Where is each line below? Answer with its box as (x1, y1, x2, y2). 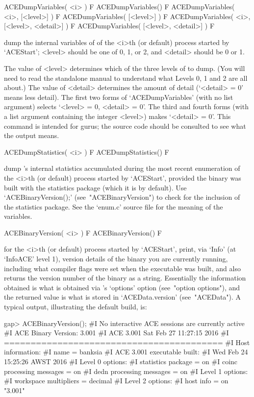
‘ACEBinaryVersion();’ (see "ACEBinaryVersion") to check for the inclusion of (4, 192, 240, 202)
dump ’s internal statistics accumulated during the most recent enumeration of (4, 163, 240, 173)
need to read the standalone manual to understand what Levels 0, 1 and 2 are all (4, 72, 248, 83)
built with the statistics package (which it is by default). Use (4, 182, 187, 192)
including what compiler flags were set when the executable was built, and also (4, 263, 241, 273)
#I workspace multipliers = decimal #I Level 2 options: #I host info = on (4, 375, 229, 386)
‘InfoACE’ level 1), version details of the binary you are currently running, (4, 254, 228, 264)
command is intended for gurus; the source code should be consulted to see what (4, 120, 246, 131)
